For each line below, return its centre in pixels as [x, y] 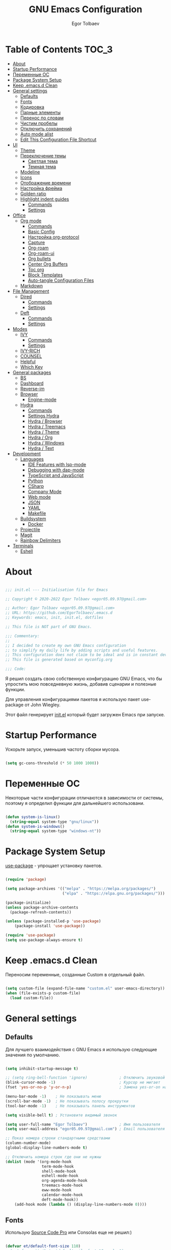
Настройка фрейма [41, 188]
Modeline [30, 172]
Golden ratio [33, 193]
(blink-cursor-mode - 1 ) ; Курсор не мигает [83, 1083]
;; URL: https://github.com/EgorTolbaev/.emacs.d [59, 613]
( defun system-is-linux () [33, 817]
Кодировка [32, 107]
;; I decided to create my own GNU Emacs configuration [66, 645]
